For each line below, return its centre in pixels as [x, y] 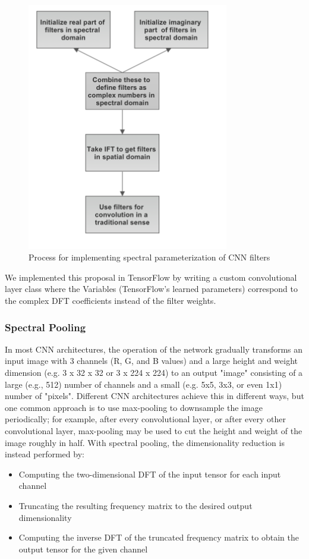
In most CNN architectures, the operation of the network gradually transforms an [154, 349]
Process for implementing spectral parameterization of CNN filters [149, 257]
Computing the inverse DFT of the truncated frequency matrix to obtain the [159, 537]
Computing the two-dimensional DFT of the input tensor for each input [150, 474]
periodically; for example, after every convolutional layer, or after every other [145, 419]
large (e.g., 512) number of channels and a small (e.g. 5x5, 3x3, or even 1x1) [144, 384]
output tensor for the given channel [83, 549]
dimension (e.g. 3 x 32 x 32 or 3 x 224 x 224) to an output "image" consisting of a [154, 373]
